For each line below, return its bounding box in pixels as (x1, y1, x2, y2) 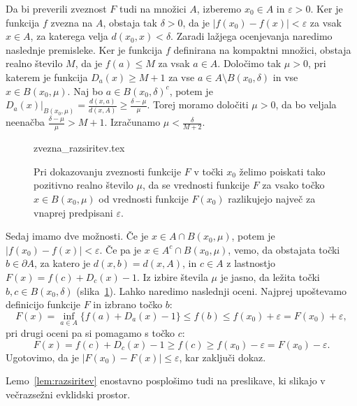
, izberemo (196, 1, 242, 15)
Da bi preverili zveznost (6, 1, 107, 15)
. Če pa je (99, 242, 141, 256)
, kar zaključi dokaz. (179, 349, 266, 364)
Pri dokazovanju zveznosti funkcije (34, 164, 182, 178)
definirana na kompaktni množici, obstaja (173, 42, 351, 57)
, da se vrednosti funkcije (142, 177, 250, 192)
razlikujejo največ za (228, 191, 316, 205)
